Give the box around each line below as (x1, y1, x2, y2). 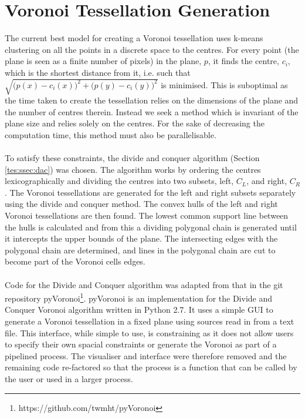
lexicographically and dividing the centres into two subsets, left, (5, 175, 234, 187)
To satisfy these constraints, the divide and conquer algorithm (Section (5, 152, 260, 164)
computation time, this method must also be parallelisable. (5, 128, 216, 141)
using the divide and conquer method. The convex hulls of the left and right (5, 198, 278, 210)
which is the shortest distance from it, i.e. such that (5, 66, 191, 78)
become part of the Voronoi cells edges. (5, 255, 145, 267)
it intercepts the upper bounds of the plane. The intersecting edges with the (5, 232, 278, 245)
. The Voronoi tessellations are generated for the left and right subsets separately (5, 186, 296, 198)
